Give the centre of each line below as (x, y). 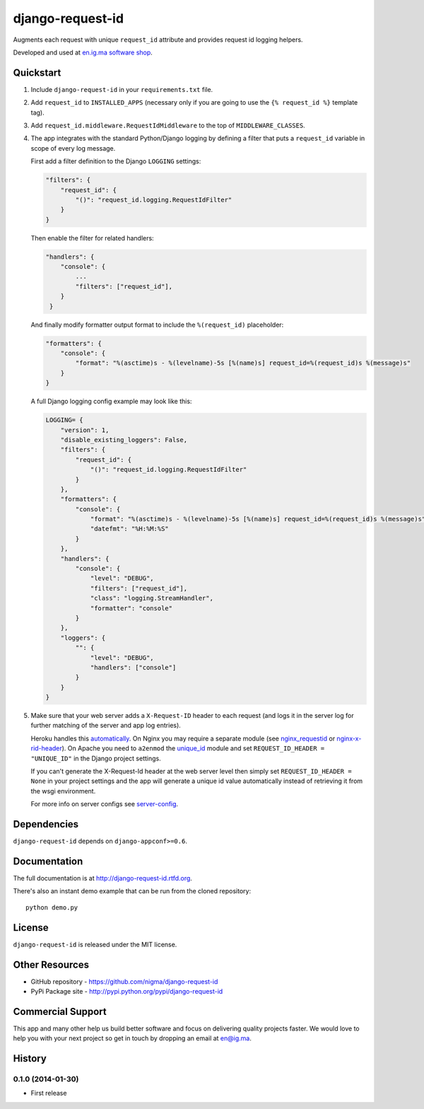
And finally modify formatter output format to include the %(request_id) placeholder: (157, 325)
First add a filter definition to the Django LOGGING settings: (116, 161)
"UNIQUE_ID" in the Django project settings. (96, 758)
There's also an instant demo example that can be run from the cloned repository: (132, 891)
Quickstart (37, 72)
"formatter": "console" (131, 608)
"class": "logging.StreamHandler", (152, 598)
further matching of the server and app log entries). (106, 726)
